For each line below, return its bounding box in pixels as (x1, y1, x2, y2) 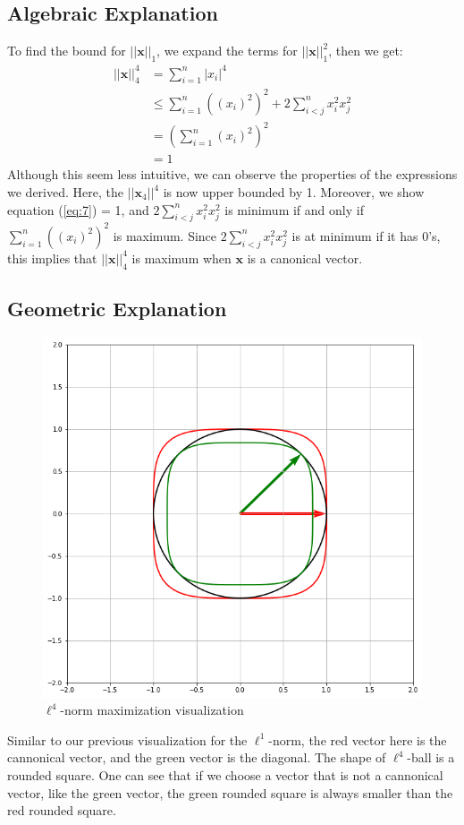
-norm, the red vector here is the (268, 730, 447, 749)
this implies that (7, 248, 97, 267)
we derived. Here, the (7, 183, 123, 202)
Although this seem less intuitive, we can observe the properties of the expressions (7, 165, 458, 184)
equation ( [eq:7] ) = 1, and (7, 200, 149, 219)
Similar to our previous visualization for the (7, 730, 248, 749)
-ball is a (407, 748, 455, 767)
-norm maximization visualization (60, 700, 244, 719)
